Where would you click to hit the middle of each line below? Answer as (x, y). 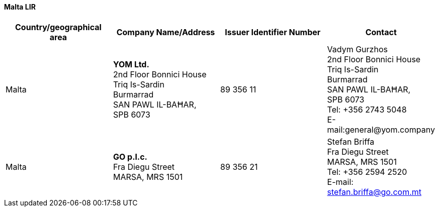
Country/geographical (58, 27)
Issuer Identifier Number (273, 32)
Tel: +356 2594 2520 (367, 172)
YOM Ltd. (131, 64)
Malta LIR (20, 7)
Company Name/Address (166, 32)
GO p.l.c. (130, 156)
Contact (381, 32)
